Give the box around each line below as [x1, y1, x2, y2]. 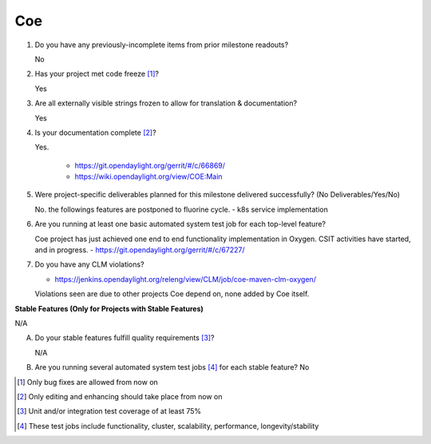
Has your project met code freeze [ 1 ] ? [34, 69, 160, 79]
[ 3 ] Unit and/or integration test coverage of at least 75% [17, 406, 202, 416]
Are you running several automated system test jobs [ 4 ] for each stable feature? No [34, 363, 310, 372]
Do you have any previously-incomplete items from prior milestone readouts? [34, 40, 289, 50]
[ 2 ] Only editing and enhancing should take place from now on [17, 391, 223, 401]
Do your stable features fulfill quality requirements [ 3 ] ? [34, 333, 215, 343]
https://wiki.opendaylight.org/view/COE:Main [74, 172, 223, 181]
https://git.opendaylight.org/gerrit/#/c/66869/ [74, 161, 226, 170]
